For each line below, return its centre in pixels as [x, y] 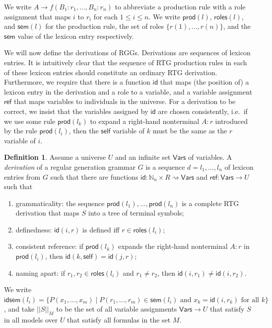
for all [250, 300]
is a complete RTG [210, 203]
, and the [237, 26]
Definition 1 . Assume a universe [55, 157]
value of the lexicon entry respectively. [76, 36]
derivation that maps [47, 213]
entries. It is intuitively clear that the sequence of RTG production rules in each [126, 62]
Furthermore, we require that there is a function [77, 82]
